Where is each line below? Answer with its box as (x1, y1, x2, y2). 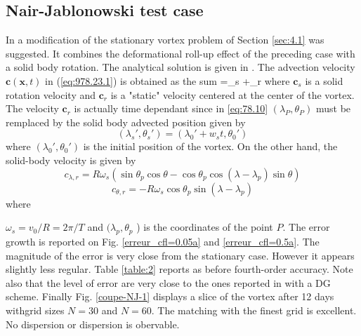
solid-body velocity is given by (6, 152, 136, 167)
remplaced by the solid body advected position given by (6, 114, 246, 129)
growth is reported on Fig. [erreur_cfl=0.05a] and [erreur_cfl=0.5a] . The (6, 234, 320, 248)
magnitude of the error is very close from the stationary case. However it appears (6, 248, 355, 262)
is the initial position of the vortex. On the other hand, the (83, 139, 338, 154)
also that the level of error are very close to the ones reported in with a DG (6, 275, 331, 290)
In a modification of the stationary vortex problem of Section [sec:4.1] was (6, 32, 324, 47)
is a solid (305, 73, 343, 88)
